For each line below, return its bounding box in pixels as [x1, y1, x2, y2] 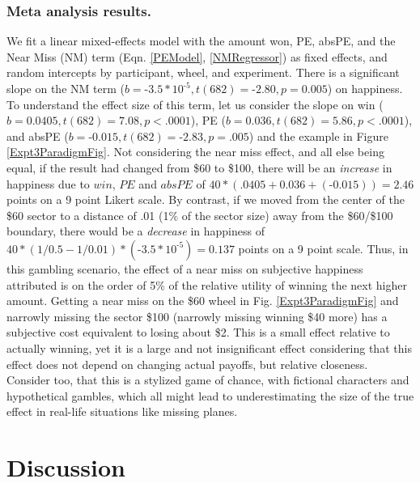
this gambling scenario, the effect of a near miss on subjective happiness [6, 260, 363, 277]
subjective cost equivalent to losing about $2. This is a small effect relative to [6, 324, 390, 341]
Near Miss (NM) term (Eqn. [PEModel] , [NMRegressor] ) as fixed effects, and [6, 48, 388, 65]
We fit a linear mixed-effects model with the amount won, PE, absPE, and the [6, 32, 396, 49]
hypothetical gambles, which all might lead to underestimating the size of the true [6, 387, 414, 404]
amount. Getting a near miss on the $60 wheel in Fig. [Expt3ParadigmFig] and [6, 292, 399, 309]
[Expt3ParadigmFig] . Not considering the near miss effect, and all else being [6, 143, 384, 160]
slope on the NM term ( [6, 80, 125, 96]
